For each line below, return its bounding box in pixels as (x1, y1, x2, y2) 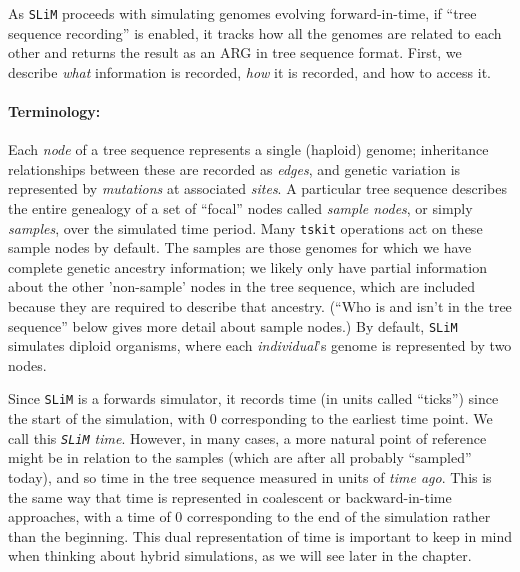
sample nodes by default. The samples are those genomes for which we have (8, 237, 472, 258)
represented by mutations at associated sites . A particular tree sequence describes (8, 178, 508, 199)
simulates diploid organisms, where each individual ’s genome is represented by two (8, 335, 512, 356)
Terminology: (8, 101, 101, 122)
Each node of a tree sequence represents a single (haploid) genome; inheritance (8, 139, 489, 160)
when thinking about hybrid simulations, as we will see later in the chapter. (8, 545, 472, 566)
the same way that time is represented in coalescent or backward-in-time (8, 486, 452, 507)
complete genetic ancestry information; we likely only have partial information (8, 256, 487, 277)
